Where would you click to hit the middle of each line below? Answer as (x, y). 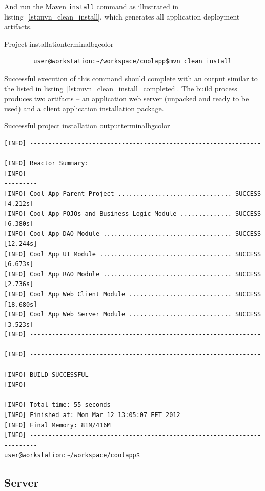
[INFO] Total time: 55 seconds (57, 405)
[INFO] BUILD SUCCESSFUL (46, 375)
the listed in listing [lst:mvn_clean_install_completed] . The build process (121, 88)
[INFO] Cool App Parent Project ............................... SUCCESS (133, 193)
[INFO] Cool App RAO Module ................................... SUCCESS (133, 274)
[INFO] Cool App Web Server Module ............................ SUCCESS (133, 315)
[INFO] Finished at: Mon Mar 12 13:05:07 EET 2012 (92, 415)
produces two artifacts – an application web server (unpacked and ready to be (127, 98)
